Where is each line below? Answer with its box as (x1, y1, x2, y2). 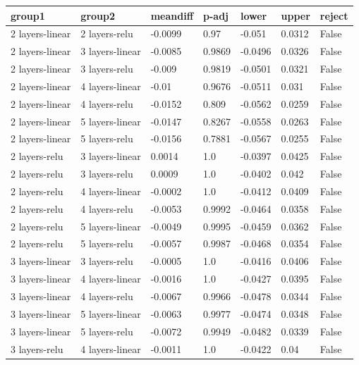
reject (320, 8, 348, 23)
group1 (11, 8, 45, 23)
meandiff (150, 8, 194, 23)
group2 (80, 8, 116, 23)
